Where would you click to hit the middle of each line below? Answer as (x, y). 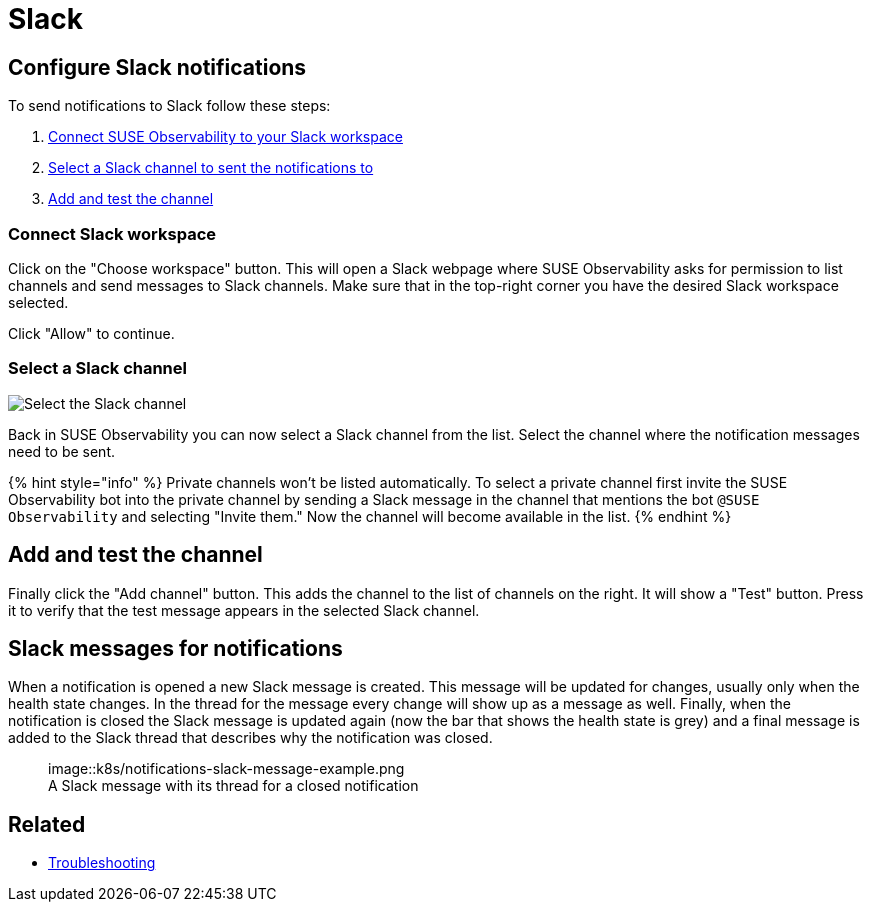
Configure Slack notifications (157, 67)
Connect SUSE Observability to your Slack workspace (225, 137)
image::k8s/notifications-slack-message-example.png (226, 769)
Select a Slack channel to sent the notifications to (211, 168)
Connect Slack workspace (112, 233)
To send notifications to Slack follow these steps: (169, 106)
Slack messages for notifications (175, 648)
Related (47, 824)
